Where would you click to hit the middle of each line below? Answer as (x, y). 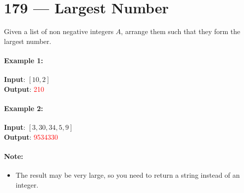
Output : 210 (24, 89)
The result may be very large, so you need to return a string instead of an (128, 175)
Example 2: (24, 108)
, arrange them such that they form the (181, 31)
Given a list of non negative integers (59, 31)
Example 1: (24, 60)
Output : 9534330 (31, 136)
